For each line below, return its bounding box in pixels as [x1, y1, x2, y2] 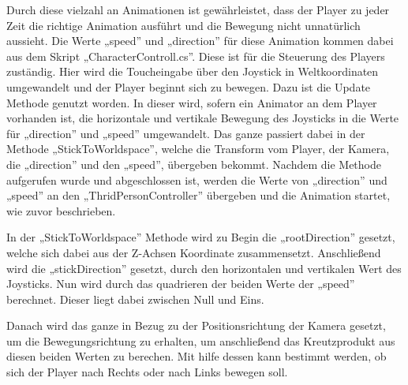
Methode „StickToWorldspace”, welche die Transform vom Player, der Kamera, [6, 140, 390, 157]
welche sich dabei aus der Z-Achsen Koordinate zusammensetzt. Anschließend [6, 244, 381, 260]
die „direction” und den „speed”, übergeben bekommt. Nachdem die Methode [6, 155, 381, 172]
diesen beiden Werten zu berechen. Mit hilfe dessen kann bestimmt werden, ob [6, 348, 387, 364]
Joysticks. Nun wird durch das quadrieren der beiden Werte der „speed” [6, 275, 355, 292]
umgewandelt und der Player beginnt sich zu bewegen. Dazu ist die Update [6, 78, 371, 95]
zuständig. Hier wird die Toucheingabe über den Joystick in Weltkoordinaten [6, 63, 379, 80]
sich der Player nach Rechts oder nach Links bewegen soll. [6, 364, 288, 380]
